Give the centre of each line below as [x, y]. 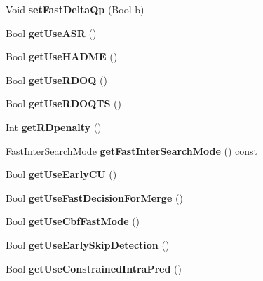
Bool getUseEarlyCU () [61, 174]
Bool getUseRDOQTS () [63, 103]
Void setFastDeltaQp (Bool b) [75, 9]
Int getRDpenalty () [54, 126]
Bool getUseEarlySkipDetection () [88, 244]
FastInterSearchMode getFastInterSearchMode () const [132, 150]
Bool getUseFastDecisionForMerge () [94, 197]
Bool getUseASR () [51, 33]
